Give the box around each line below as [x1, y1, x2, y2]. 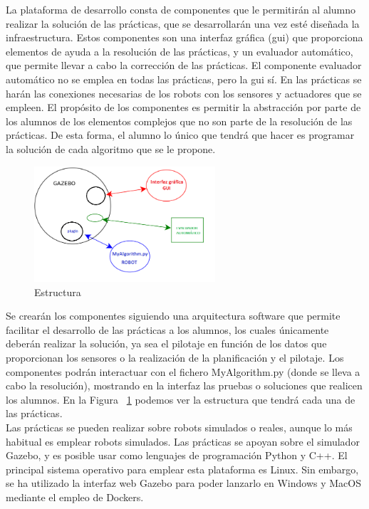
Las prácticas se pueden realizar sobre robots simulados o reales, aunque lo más [6, 420, 353, 435]
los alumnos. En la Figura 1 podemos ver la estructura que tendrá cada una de [6, 392, 355, 406]
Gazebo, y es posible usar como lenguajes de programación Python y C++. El [6, 448, 348, 463]
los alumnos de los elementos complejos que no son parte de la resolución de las [6, 113, 353, 128]
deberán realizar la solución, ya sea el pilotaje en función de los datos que [6, 336, 327, 351]
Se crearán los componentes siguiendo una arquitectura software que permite [6, 308, 341, 323]
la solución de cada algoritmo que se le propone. [6, 141, 216, 156]
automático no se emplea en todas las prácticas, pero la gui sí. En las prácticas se [6, 71, 362, 86]
